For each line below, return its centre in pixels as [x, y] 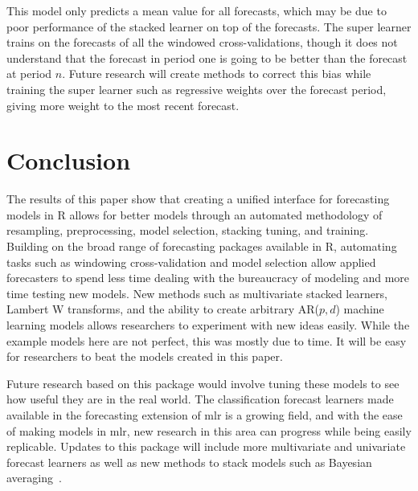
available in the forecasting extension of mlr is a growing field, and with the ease [205, 415]
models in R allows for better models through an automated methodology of [195, 214]
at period [29, 74]
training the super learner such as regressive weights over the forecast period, [197, 89]
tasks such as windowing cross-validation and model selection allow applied [191, 262]
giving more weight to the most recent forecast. [123, 105]
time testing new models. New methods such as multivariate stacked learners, [197, 293]
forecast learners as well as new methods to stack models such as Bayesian [189, 462]
